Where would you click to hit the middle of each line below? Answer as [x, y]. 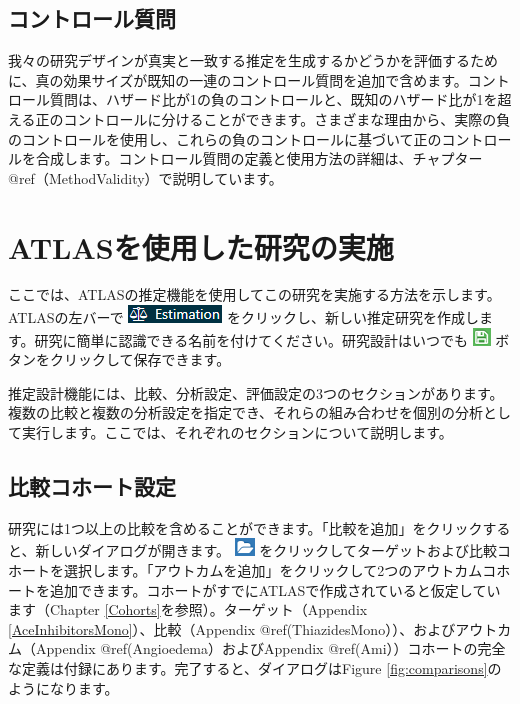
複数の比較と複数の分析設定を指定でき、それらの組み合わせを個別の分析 [246, 412]
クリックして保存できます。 [140, 359]
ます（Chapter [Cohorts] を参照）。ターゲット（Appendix [188, 609]
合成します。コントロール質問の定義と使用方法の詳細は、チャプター [259, 158]
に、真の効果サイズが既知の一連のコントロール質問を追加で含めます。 [238, 79]
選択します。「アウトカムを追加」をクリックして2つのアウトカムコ [280, 570]
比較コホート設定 [92, 486]
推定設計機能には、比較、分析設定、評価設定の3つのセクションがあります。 [256, 392]
